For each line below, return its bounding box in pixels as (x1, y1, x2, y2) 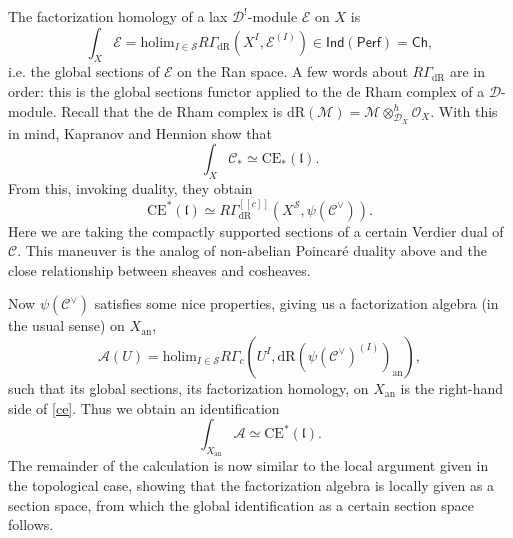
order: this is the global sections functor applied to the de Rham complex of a (8, 80, 485, 101)
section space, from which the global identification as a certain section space (8, 494, 474, 515)
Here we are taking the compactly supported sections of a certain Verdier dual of (8, 220, 504, 241)
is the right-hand (400, 377, 504, 398)
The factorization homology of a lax (8, 6, 228, 26)
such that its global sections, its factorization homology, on (8, 377, 369, 398)
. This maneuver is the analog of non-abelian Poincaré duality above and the (17, 240, 487, 261)
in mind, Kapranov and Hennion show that (8, 122, 272, 143)
